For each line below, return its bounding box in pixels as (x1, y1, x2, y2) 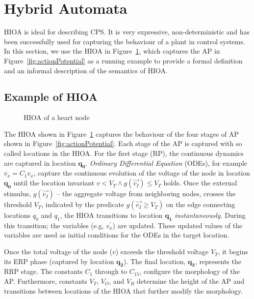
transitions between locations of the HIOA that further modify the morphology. (4, 285, 243, 296)
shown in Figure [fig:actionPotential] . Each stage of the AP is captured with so (4, 138, 242, 149)
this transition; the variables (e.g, (4, 220, 104, 230)
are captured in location (4, 157, 76, 168)
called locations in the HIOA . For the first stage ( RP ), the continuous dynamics (4, 148, 244, 158)
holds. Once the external (163, 178, 237, 188)
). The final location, (124, 256, 186, 266)
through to (95, 266, 127, 276)
